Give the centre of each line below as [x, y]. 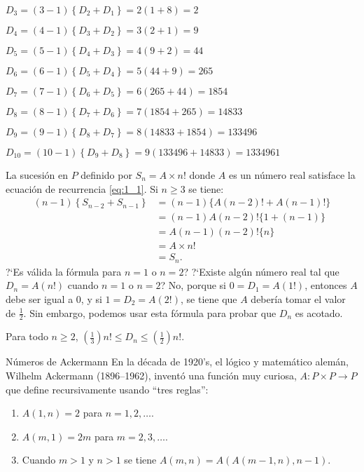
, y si [91, 298]
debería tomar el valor [298, 298]
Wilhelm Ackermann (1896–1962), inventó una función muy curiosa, [151, 375]
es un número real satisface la [292, 175]
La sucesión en [37, 175]
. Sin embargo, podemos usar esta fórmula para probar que [150, 312]
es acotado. [319, 312]
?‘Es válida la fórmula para [64, 271]
